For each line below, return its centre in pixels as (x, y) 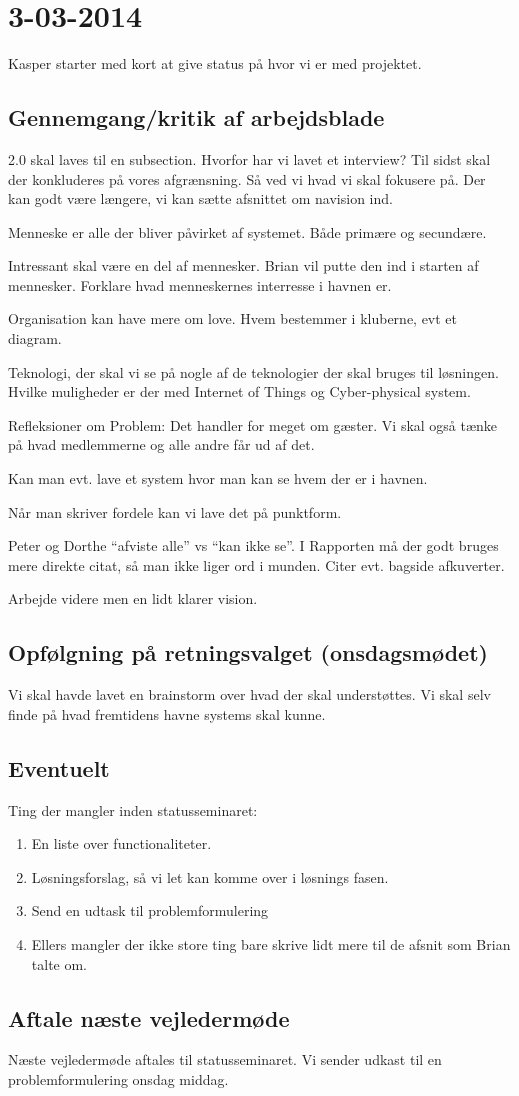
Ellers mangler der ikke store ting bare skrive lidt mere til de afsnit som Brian (271, 943)
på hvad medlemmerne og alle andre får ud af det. (161, 444)
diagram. (35, 338)
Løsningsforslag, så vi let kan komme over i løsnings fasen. (210, 876)
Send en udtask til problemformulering (150, 910)
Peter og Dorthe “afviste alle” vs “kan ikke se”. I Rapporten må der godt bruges (253, 545)
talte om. (59, 963)
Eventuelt (59, 767)
